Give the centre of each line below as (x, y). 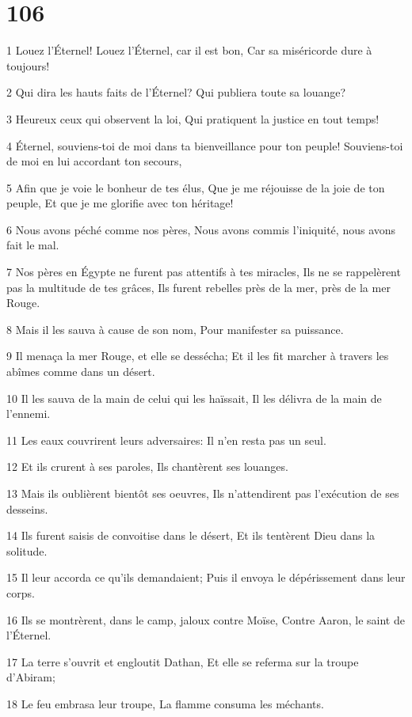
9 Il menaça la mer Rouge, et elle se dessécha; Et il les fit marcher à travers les (198, 356)
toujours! (28, 65)
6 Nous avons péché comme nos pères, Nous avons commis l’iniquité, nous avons (201, 229)
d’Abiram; (31, 677)
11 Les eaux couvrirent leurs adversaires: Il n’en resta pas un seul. (166, 440)
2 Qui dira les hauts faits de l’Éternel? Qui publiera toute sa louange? (176, 92)
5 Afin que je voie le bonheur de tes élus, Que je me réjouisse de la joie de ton (196, 187)
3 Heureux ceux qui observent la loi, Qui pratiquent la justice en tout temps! (193, 118)
